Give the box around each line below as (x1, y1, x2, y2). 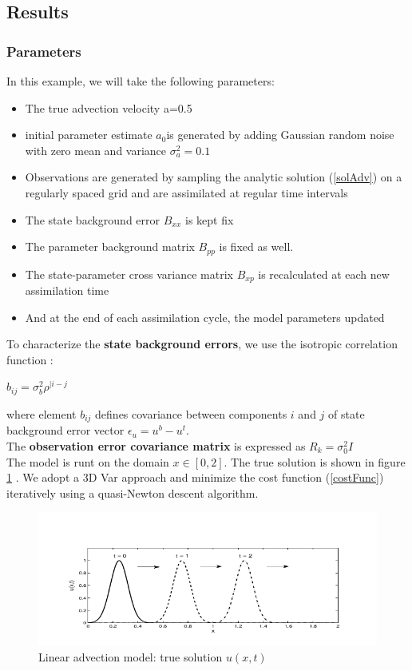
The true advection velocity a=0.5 (25, 99, 192, 116)
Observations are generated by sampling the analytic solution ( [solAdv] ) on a (25, 169, 402, 185)
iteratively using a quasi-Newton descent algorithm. (6, 484, 259, 501)
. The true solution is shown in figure (224, 453, 406, 470)
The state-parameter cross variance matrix (25, 265, 233, 282)
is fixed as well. (219, 238, 294, 255)
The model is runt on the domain (6, 453, 169, 470)
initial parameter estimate (25, 126, 153, 143)
